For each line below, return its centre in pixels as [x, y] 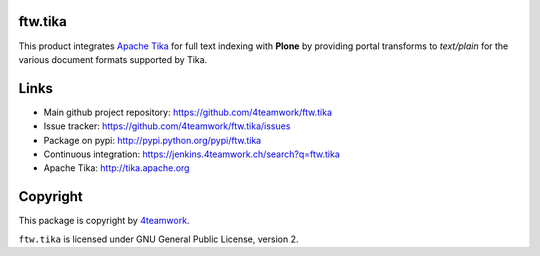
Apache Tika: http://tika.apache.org [116, 168]
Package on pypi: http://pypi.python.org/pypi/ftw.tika [152, 140]
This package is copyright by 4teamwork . [104, 221]
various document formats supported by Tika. [113, 59]
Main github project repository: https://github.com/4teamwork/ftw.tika [188, 112]
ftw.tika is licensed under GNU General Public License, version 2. [158, 239]
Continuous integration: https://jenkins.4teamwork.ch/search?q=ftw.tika [191, 154]
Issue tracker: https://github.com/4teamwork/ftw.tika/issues [167, 126]
